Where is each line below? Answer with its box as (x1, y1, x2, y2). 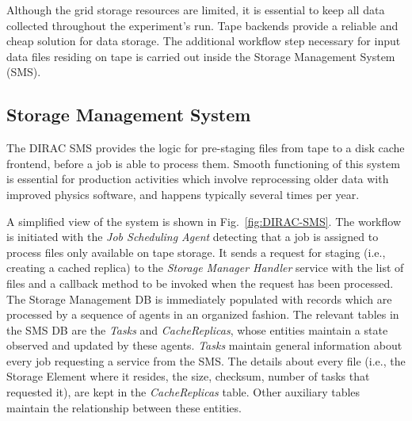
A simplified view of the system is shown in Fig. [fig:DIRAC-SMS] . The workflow (6, 212, 402, 229)
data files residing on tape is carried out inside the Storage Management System (6, 48, 395, 64)
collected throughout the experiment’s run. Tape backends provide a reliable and (6, 17, 399, 33)
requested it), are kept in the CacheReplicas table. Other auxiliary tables (6, 384, 360, 400)
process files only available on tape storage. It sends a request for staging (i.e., (6, 243, 386, 260)
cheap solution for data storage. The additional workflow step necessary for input (6, 33, 401, 49)
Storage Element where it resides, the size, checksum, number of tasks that (6, 368, 370, 385)
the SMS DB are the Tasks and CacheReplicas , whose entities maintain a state (6, 321, 388, 338)
